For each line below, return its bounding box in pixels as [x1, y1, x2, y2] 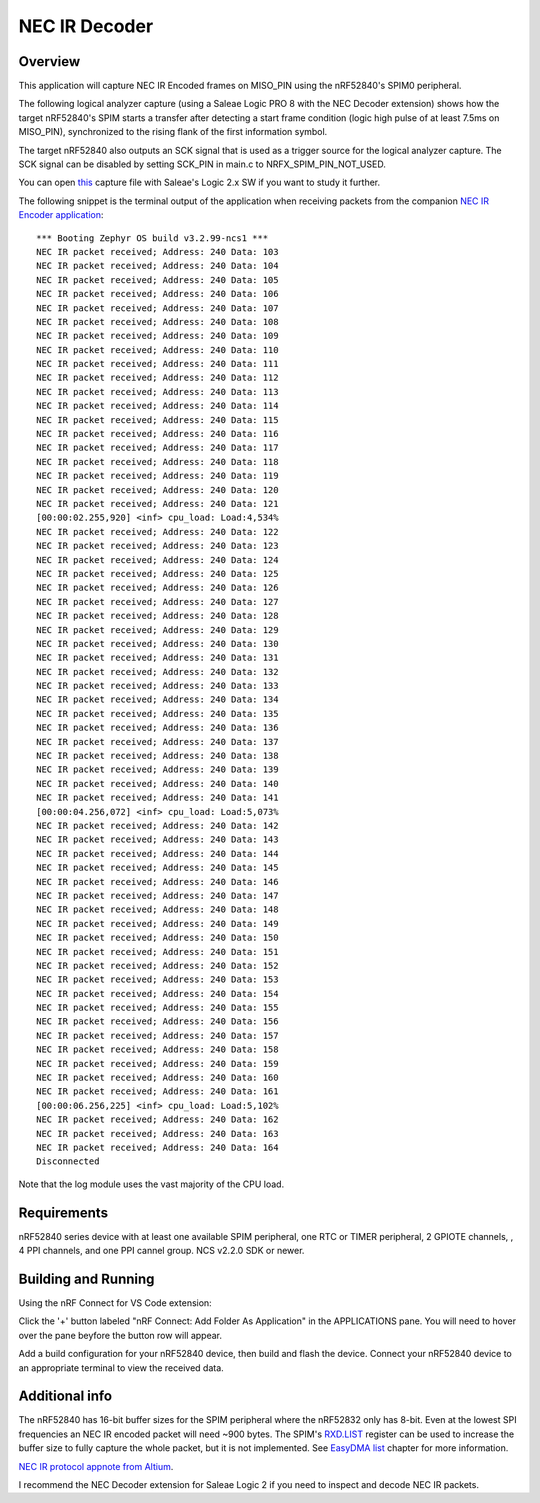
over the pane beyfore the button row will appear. [18, 1329, 222, 1341]
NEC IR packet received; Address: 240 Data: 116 [36, 428, 279, 440]
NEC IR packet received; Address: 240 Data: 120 [36, 484, 279, 495]
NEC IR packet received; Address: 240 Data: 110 [36, 344, 279, 355]
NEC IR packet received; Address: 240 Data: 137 [36, 736, 279, 747]
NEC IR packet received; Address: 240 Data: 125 [36, 568, 279, 579]
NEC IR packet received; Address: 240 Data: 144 [36, 848, 279, 859]
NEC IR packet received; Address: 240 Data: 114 [36, 400, 279, 412]
